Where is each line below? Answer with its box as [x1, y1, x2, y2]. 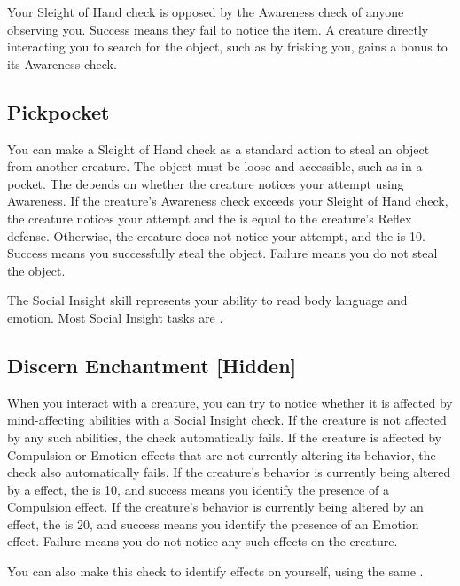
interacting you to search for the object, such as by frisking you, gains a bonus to [7, 37, 448, 56]
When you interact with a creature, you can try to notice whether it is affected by [7, 393, 453, 411]
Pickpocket [7, 98, 110, 125]
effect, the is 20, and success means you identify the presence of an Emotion [7, 514, 419, 533]
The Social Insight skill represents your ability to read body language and [7, 291, 408, 309]
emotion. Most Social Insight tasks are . [7, 308, 223, 326]
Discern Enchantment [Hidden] [7, 351, 297, 379]
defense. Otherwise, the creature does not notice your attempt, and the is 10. [7, 226, 425, 245]
